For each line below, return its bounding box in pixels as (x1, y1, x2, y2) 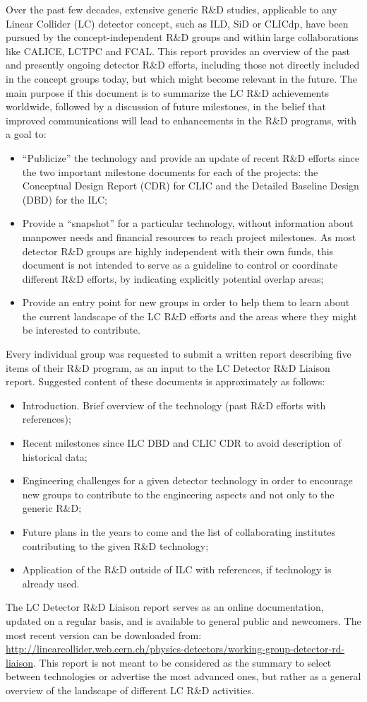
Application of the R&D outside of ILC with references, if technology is (22, 562, 332, 577)
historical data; (22, 449, 88, 464)
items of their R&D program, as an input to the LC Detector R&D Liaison (6, 360, 330, 375)
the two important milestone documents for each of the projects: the (22, 164, 318, 179)
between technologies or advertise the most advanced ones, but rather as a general (6, 669, 361, 684)
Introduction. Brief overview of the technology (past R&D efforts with (22, 397, 326, 412)
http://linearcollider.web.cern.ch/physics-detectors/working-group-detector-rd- (6, 641, 345, 656)
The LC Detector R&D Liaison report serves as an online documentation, (6, 599, 324, 614)
